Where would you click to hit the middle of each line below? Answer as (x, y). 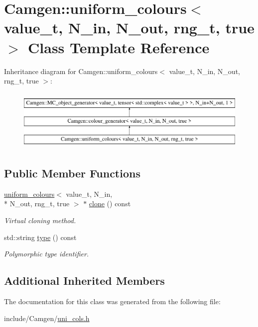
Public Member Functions (72, 173)
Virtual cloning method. (40, 220)
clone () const (110, 204)
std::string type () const (40, 237)
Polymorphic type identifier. (47, 254)
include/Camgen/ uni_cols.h (47, 318)
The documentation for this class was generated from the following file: (112, 301)
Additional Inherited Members (84, 281)
